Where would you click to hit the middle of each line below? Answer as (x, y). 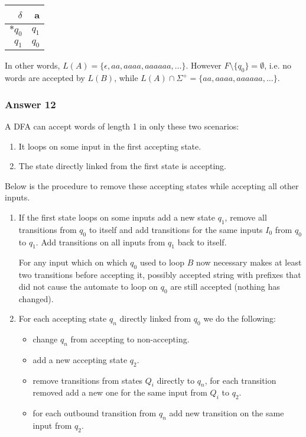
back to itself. (202, 242)
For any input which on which (73, 262)
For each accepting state (63, 318)
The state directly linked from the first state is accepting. (122, 166)
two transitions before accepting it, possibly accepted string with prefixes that (160, 275)
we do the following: (240, 318)
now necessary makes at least (249, 262)
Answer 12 (30, 104)
